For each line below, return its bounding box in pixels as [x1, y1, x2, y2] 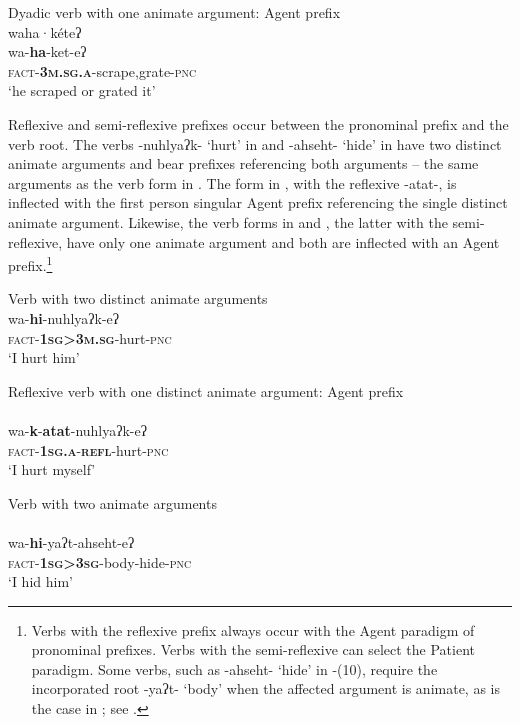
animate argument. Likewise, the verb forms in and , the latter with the [8, 211, 448, 232]
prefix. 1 [8, 252, 53, 275]
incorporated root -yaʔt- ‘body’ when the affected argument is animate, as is [31, 678, 500, 699]
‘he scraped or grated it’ [8, 80, 156, 101]
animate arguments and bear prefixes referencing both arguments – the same [8, 153, 479, 174]
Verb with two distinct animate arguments [8, 288, 268, 309]
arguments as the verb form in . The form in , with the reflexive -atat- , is [8, 172, 457, 193]
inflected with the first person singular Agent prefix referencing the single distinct [8, 192, 508, 213]
